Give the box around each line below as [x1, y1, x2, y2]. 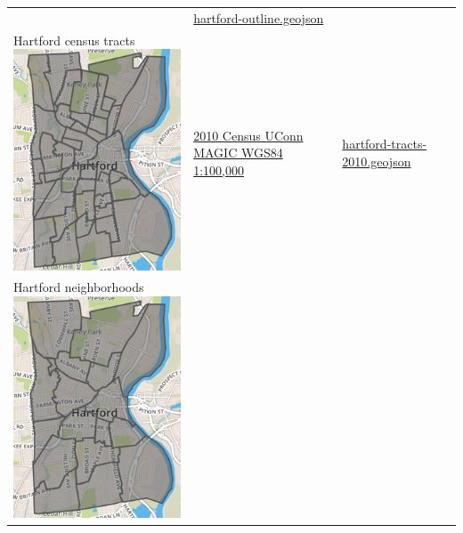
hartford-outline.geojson [193, 8, 324, 27]
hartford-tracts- [342, 134, 427, 153]
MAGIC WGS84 [193, 143, 283, 162]
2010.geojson [342, 151, 411, 170]
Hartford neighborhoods [13, 278, 144, 296]
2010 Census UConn [193, 125, 304, 144]
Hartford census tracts [13, 30, 135, 49]
